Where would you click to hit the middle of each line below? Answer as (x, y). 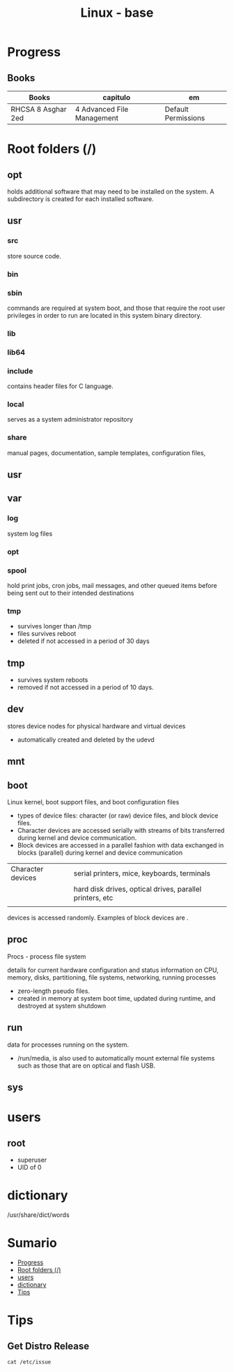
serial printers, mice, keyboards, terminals (142, 873)
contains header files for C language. (60, 386)
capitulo (117, 97)
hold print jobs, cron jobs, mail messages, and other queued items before (112, 585)
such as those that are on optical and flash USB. (86, 1065)
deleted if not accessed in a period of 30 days (83, 641)
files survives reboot (47, 634)
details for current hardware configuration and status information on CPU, (113, 970)
